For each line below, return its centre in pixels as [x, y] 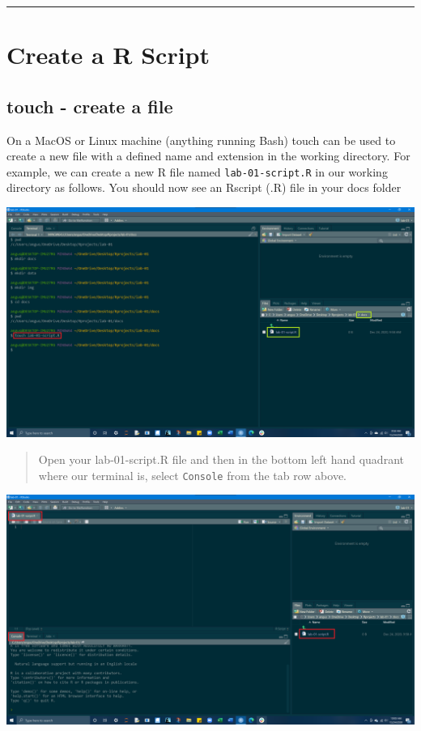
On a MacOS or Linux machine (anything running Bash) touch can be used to [201, 140]
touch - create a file [90, 106]
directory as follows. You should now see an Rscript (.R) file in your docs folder [204, 187]
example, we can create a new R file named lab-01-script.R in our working [197, 171]
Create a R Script [108, 55]
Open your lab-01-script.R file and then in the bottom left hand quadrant [221, 459]
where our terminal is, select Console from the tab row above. [193, 475]
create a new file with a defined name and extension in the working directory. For [208, 156]
